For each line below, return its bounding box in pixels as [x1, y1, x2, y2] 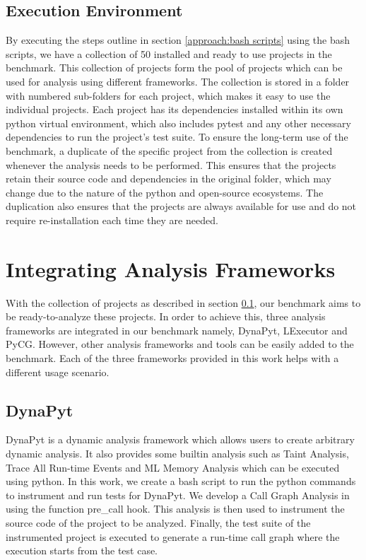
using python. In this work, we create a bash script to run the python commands [6, 474, 356, 489]
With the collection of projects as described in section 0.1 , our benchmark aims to [6, 295, 361, 310]
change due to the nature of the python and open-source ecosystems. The [6, 185, 324, 199]
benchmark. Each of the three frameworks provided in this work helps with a [6, 351, 339, 366]
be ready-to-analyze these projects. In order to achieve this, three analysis [6, 309, 326, 324]
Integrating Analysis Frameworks [6, 254, 336, 283]
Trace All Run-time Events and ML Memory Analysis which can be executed [6, 460, 340, 474]
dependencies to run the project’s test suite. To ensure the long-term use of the [6, 129, 348, 144]
